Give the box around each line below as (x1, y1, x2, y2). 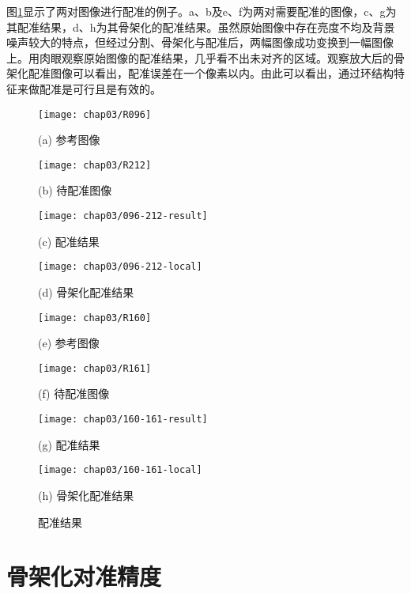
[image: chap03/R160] (38, 312, 152, 323)
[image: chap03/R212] (38, 159, 152, 171)
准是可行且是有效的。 (50, 80, 161, 96)
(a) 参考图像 (38, 131, 100, 148)
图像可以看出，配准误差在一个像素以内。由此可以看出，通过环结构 (50, 65, 394, 81)
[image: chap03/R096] (38, 108, 152, 120)
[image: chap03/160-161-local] (38, 464, 202, 476)
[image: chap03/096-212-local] (38, 261, 202, 273)
